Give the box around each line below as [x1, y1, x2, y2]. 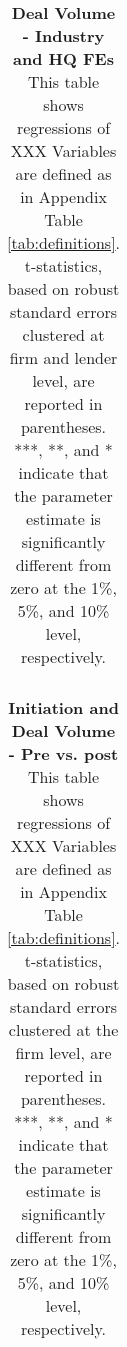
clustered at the [8, 1018, 119, 1041]
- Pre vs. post [8, 742, 119, 765]
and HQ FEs [13, 47, 114, 70]
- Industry [22, 24, 105, 47]
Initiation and [8, 696, 119, 719]
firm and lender [9, 346, 118, 369]
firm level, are [15, 1041, 112, 1064]
